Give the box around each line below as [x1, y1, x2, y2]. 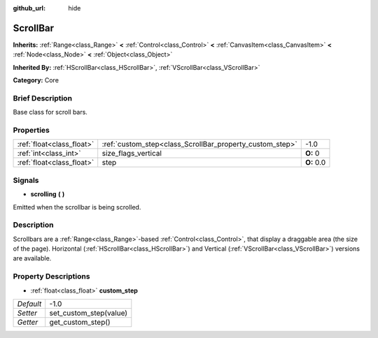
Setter [17, 308, 38, 318]
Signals [13, 175, 39, 185]
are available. [13, 254, 52, 263]
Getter [17, 317, 38, 327]
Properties [13, 125, 50, 135]
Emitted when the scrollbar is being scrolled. [13, 203, 141, 211]
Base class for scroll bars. [13, 108, 87, 117]
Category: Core [13, 76, 59, 84]
